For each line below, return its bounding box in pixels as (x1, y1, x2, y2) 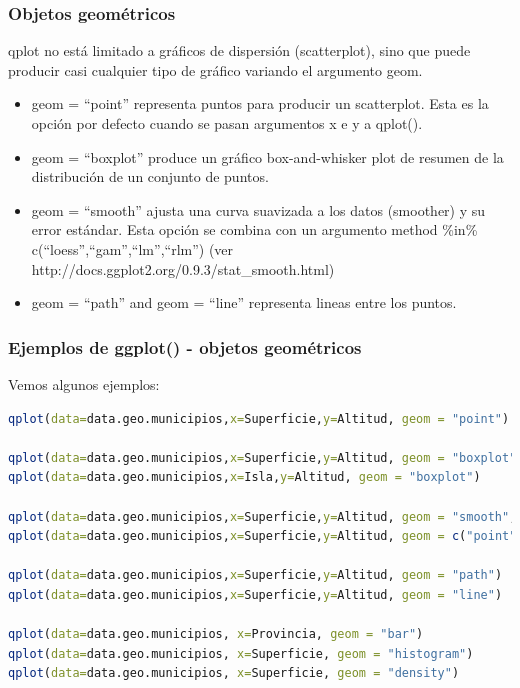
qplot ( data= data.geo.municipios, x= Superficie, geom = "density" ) (8, 666, 460, 681)
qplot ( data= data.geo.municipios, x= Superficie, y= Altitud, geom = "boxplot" (8, 450, 517, 465)
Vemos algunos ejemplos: (8, 373, 160, 394)
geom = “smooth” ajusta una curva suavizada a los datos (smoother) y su (31, 199, 486, 220)
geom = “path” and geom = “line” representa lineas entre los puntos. (31, 292, 457, 313)
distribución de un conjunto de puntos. (31, 166, 269, 187)
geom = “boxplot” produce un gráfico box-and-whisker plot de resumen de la (31, 146, 504, 167)
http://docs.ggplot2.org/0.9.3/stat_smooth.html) (31, 258, 335, 279)
